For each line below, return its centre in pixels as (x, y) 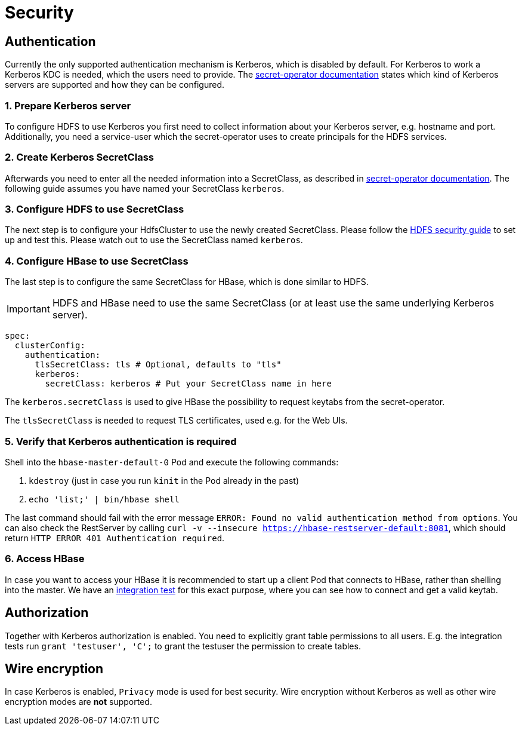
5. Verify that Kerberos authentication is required (121, 441)
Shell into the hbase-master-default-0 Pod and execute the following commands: (172, 462)
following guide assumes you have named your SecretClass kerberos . (145, 188)
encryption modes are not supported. (78, 702)
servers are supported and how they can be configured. (115, 85)
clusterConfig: (50, 346)
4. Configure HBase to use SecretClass (97, 261)
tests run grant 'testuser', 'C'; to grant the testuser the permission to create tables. (183, 646)
